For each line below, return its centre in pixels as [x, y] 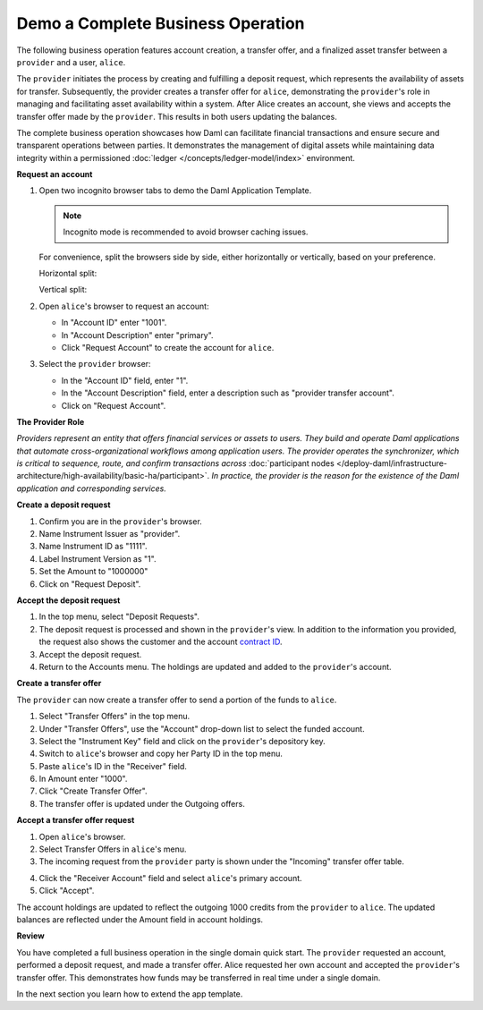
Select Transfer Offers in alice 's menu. [113, 849]
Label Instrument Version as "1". [97, 558]
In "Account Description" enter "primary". [137, 335]
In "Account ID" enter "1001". [114, 323]
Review [30, 936]
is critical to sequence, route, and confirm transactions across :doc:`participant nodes [175, 463]
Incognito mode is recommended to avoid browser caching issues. [186, 232]
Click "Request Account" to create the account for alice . [168, 347]
